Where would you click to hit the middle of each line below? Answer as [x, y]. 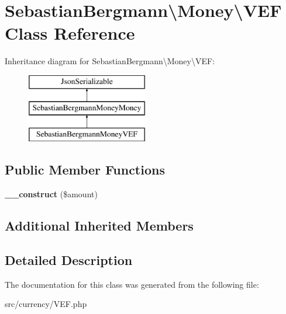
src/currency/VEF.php [46, 304]
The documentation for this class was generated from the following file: [132, 284]
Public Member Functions [85, 170]
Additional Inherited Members [99, 226]
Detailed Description [69, 259]
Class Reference [70, 33]
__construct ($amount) [51, 194]
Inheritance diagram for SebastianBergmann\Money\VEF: [110, 61]
